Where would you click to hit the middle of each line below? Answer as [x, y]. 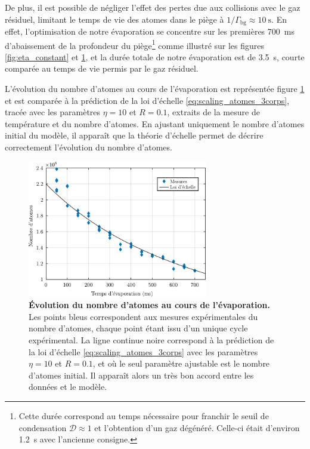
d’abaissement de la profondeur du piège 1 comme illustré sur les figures [135, 44]
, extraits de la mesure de [213, 112]
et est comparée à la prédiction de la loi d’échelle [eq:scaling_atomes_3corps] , [147, 100]
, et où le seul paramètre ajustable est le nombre [181, 363]
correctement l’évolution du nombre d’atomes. [89, 147]
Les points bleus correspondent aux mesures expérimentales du [143, 316]
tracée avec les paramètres [53, 112]
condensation [43, 427]
